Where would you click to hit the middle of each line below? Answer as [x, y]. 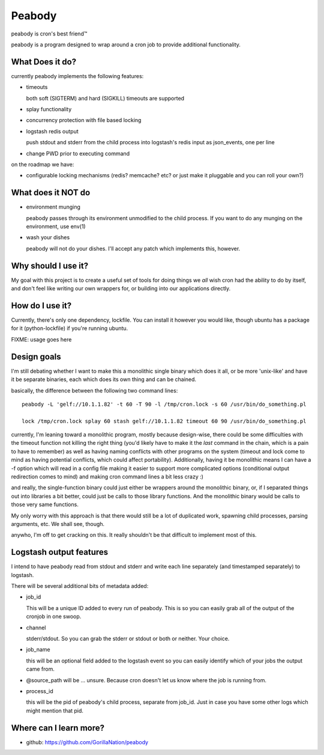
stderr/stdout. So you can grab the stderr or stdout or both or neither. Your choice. [128, 638]
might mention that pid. [55, 711]
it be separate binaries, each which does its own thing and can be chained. [104, 379]
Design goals [36, 357]
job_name [38, 650]
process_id [40, 691]
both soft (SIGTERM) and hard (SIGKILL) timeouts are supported [105, 98]
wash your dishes [48, 237]
